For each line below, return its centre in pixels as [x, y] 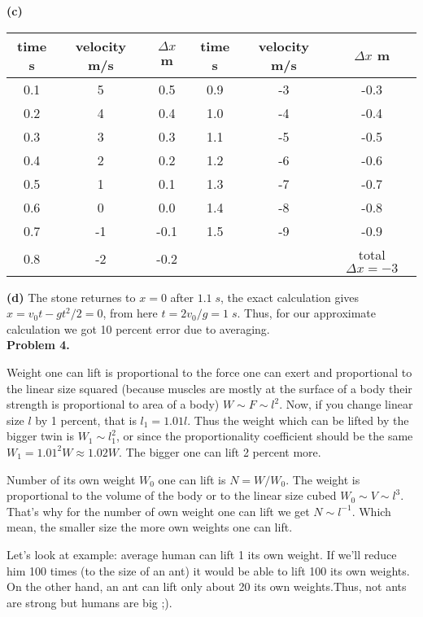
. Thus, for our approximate [307, 313]
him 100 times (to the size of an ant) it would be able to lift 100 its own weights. [208, 570]
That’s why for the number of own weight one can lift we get [158, 511]
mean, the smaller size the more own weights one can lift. [150, 527]
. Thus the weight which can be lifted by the [298, 420]
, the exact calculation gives [290, 297]
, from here [130, 313]
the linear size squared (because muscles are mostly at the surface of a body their [209, 388]
